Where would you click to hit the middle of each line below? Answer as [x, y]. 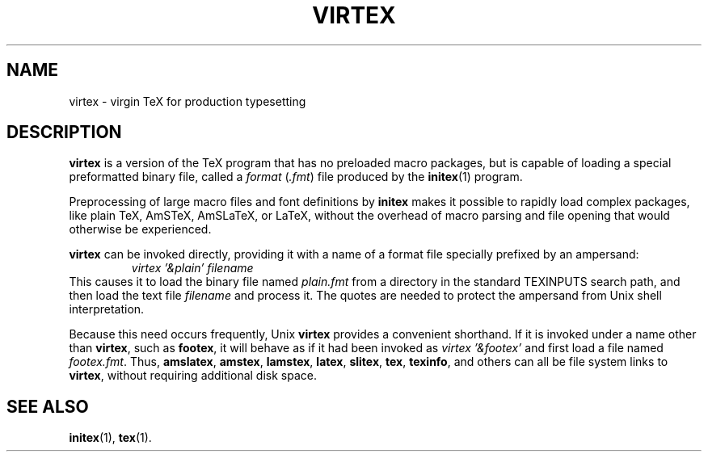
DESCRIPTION [64, 132]
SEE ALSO [48, 406]
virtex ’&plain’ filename [192, 268]
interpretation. [107, 309]
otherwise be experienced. [140, 229]
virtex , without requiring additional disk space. [193, 376]
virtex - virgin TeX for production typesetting [188, 101]
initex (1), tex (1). [110, 438]
